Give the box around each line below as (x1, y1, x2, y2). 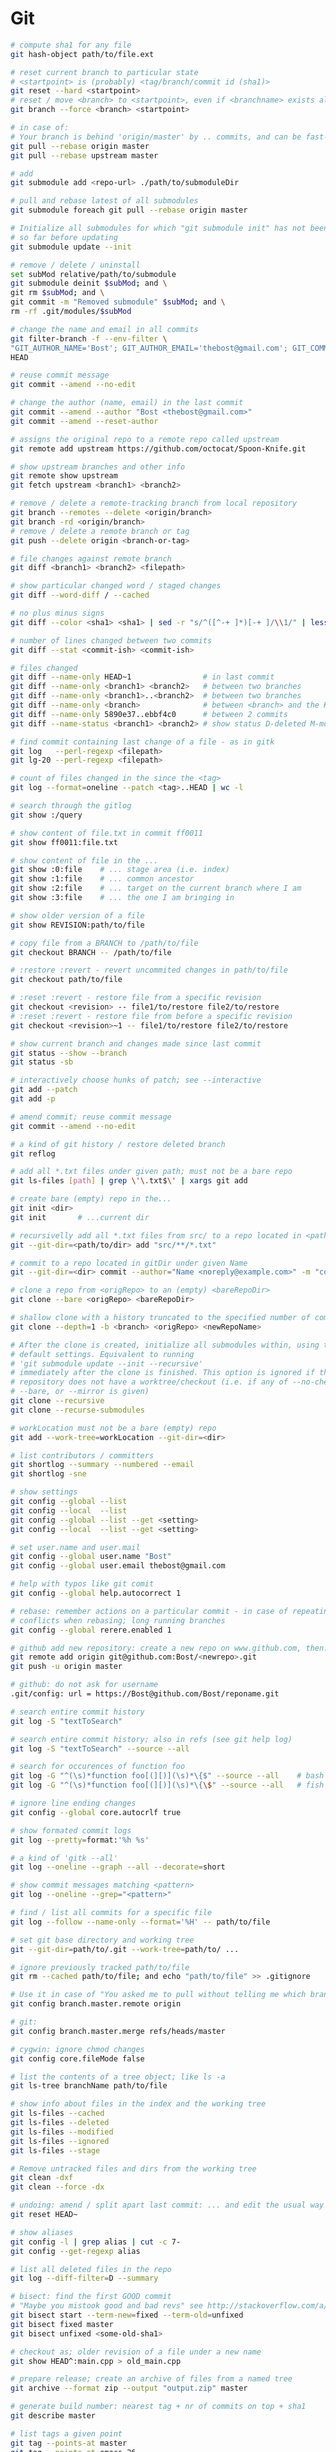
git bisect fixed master (10, 2319, 114, 2329)
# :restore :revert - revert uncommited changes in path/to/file (10, 965, 288, 976)
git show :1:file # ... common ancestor (10, 874, 195, 884)
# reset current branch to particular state (10, 67, 199, 77)
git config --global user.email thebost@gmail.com (10, 1561, 226, 1571)
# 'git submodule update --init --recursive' (10, 1358, 203, 1369)
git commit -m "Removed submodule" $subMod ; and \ (10, 297, 226, 307)
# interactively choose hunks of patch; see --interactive (10, 1075, 262, 1086)
